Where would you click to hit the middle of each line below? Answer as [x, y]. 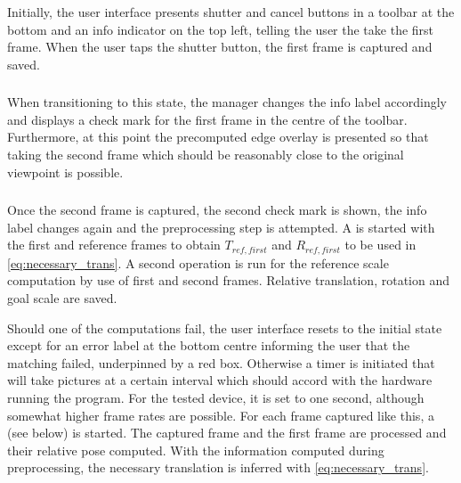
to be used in [380, 245]
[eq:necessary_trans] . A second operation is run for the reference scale [198, 262]
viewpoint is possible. [65, 172]
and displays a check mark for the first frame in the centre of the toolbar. [207, 119]
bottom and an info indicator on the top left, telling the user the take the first [221, 29]
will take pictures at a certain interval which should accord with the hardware [220, 380]
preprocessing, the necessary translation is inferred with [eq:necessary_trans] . [218, 467]
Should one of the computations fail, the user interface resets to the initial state [225, 327]
